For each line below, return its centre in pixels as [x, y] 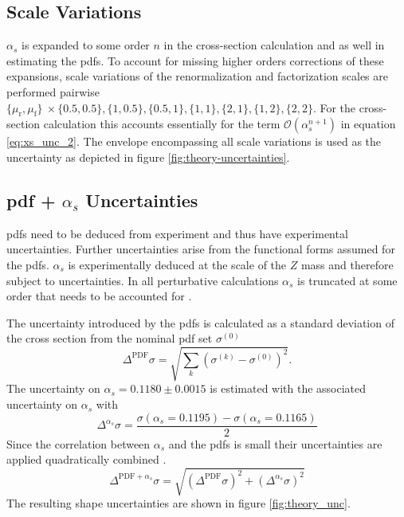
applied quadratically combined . [86, 459]
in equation [368, 124]
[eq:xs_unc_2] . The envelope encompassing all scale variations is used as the [194, 141]
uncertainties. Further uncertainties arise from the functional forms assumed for [201, 249]
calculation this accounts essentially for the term [162, 124]
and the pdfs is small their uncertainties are [275, 443]
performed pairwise [53, 91]
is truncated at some [347, 280]
